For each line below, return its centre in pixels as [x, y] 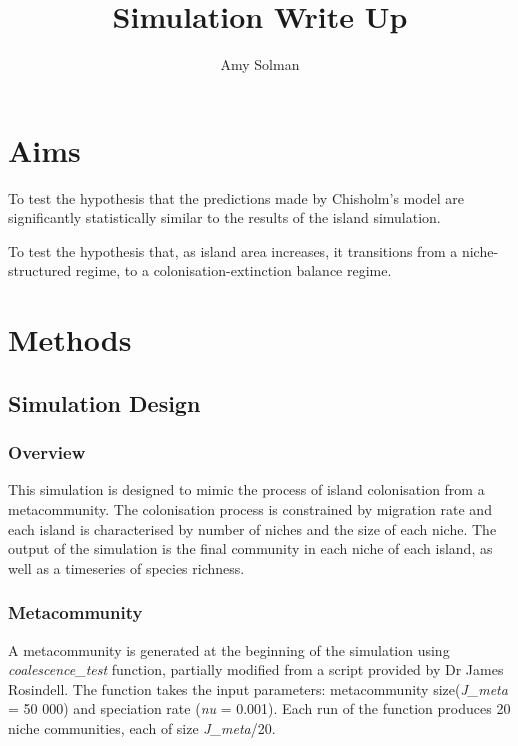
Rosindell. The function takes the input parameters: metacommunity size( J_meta [258, 688]
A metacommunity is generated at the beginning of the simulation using [229, 649]
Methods [70, 339]
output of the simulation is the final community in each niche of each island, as [250, 548]
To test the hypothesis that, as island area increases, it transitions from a [233, 250]
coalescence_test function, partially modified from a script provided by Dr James [256, 669]
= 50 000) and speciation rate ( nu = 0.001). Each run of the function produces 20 [259, 708]
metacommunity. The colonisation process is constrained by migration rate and [250, 509]
